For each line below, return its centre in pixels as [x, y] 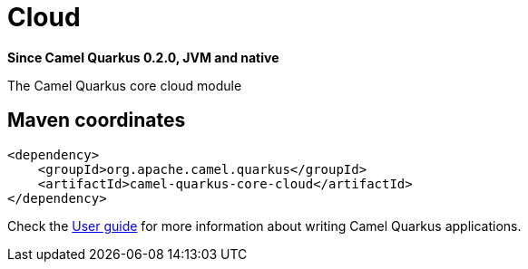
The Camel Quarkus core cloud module [125, 85]
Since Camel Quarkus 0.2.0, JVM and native [143, 57]
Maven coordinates [97, 120]
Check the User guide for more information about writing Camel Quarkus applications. [264, 226]
